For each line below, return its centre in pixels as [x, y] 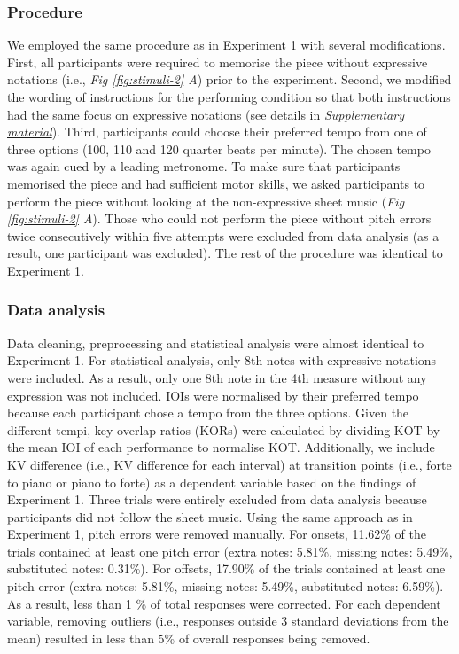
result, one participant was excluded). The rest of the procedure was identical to [225, 253]
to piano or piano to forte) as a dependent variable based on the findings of [212, 482]
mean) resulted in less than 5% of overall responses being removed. [189, 638]
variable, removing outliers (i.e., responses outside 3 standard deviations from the [228, 621]
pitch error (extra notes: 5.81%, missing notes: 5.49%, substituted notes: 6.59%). [226, 586]
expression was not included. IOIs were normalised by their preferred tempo [213, 395]
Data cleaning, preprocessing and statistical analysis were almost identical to [216, 343]
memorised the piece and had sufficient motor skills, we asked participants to [216, 183]
